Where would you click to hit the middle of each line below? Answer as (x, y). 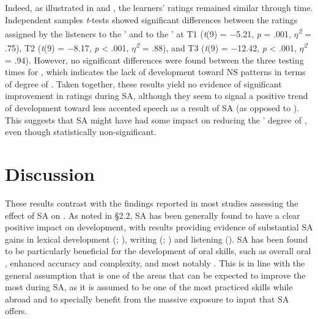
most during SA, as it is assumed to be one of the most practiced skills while (149, 287)
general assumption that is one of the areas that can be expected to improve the (155, 275)
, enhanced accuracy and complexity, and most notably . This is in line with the (155, 262)
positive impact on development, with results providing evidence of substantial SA (159, 227)
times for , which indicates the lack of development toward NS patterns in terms (155, 72)
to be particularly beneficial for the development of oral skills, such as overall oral (158, 251)
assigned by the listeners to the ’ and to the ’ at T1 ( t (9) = (116, 33)
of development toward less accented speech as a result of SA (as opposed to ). (152, 108)
